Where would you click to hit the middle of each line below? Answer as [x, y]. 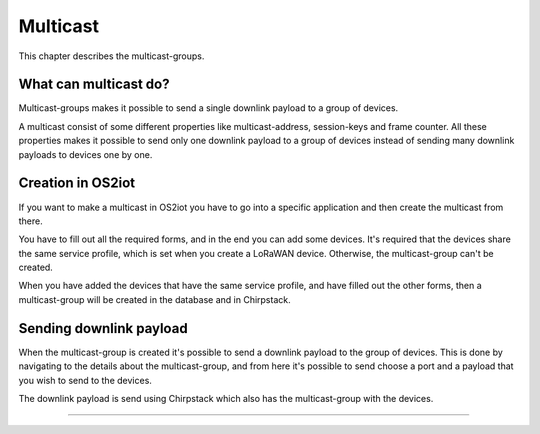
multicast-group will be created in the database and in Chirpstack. [154, 299]
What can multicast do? [94, 84]
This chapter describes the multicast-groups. [111, 56]
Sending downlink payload [103, 328]
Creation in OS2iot [76, 183]
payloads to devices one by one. [85, 154]
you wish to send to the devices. [85, 380]
